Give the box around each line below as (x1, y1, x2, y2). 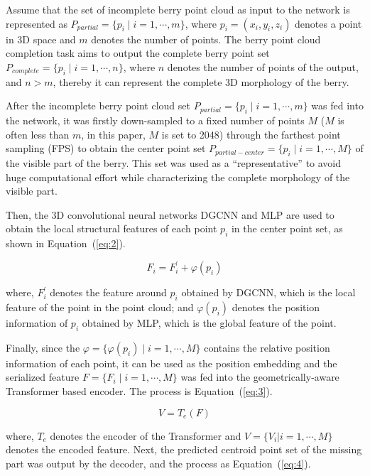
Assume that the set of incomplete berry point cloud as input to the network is (6, 2, 350, 16)
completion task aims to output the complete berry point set (6, 45, 270, 60)
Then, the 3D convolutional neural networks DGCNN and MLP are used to (6, 207, 334, 222)
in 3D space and (6, 31, 76, 46)
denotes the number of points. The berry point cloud (91, 31, 321, 46)
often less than (6, 126, 70, 141)
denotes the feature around (50, 285, 167, 300)
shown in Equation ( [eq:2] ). (6, 236, 126, 251)
